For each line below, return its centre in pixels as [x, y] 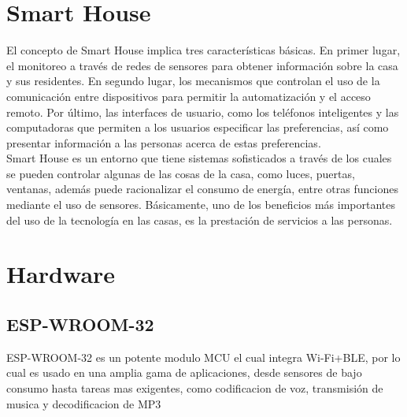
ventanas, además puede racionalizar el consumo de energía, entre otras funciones [202, 189]
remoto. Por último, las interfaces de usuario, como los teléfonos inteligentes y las [203, 112]
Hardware [61, 274]
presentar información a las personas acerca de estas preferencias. [164, 142]
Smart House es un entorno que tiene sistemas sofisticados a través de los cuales [199, 158]
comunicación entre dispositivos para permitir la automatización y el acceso [189, 96]
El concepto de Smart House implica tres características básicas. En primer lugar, [203, 50]
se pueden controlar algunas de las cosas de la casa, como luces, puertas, [181, 173]
